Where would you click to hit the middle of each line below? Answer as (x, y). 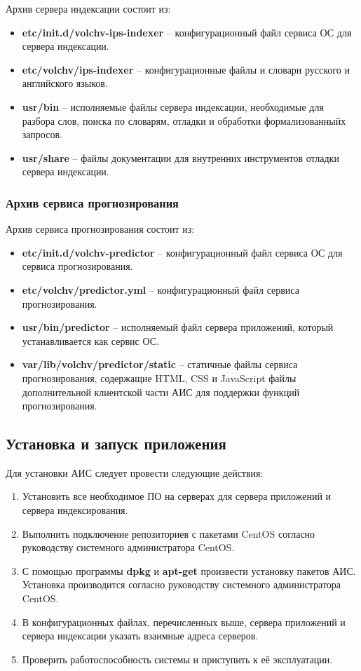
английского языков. (65, 83)
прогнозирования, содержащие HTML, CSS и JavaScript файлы (159, 378)
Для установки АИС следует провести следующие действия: (135, 472)
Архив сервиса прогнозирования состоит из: (100, 229)
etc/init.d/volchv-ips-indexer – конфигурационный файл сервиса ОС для (187, 32)
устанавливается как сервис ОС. (90, 340)
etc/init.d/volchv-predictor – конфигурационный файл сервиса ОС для (182, 252)
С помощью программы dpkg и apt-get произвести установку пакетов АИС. (189, 570)
